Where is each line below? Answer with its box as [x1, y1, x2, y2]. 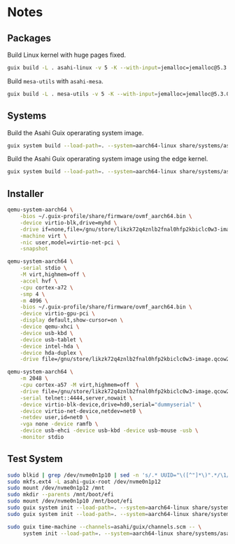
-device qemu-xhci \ [20, 323, 80, 330]
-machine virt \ [20, 232, 68, 239]
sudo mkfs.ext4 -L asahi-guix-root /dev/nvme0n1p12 [7, 478, 161, 485]
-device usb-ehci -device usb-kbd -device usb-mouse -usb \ [20, 427, 199, 435]
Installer [7, 187, 44, 200]
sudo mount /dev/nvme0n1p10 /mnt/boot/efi [7, 498, 133, 505]
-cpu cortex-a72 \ [20, 284, 73, 291]
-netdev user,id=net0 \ [20, 414, 90, 421]
